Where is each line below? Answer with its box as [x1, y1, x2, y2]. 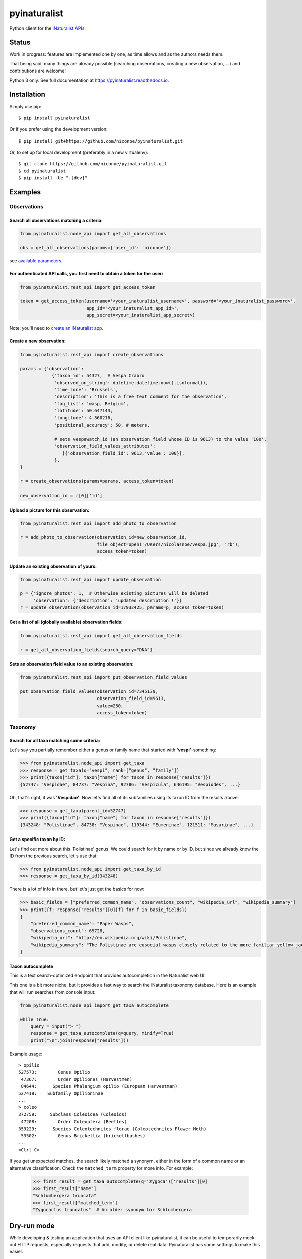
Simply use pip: [9, 103, 41, 109]
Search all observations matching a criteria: [9, 217, 103, 223]
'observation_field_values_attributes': [54, 443, 156, 449]
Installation [9, 90, 45, 99]
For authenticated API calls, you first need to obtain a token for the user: [9, 270, 164, 276]
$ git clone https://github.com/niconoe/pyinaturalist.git [18, 161, 167, 167]
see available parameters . [9, 257, 63, 264]
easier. [9, 1249, 24, 1255]
